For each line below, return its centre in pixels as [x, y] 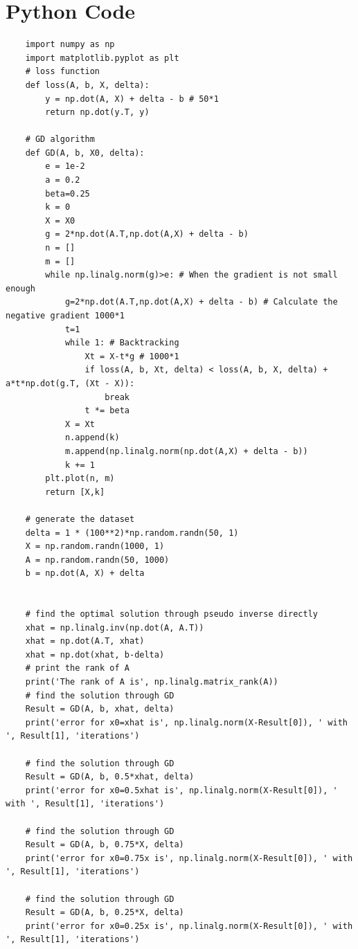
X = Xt [80, 424]
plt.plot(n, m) [80, 479]
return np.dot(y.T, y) [97, 112]
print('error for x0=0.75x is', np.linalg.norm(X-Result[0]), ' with [189, 858]
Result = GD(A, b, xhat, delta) [100, 709]
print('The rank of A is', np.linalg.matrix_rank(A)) [152, 682]
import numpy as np [70, 45]
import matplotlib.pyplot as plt [102, 58]
